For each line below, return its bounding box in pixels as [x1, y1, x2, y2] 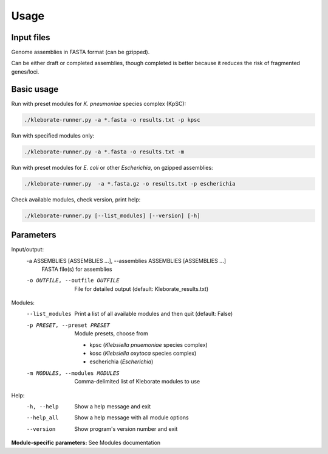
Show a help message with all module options [74, 414, 189, 421]
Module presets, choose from [74, 330, 148, 337]
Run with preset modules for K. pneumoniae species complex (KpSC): [11, 100, 186, 107]
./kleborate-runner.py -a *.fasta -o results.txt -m [24, 148, 185, 155]
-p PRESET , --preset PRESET [26, 321, 111, 329]
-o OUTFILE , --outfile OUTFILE [26, 277, 120, 284]
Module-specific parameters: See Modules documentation [11, 439, 161, 447]
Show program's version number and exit [74, 425, 178, 432]
